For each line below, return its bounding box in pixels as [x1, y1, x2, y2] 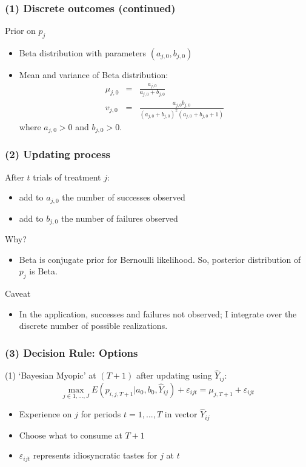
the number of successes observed [62, 191, 185, 204]
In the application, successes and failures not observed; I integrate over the [19, 307, 297, 320]
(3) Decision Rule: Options [5, 345, 138, 360]
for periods [81, 408, 121, 420]
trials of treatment [33, 170, 101, 183]
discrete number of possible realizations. [19, 319, 168, 332]
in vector [164, 408, 198, 420]
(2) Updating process [5, 147, 110, 162]
